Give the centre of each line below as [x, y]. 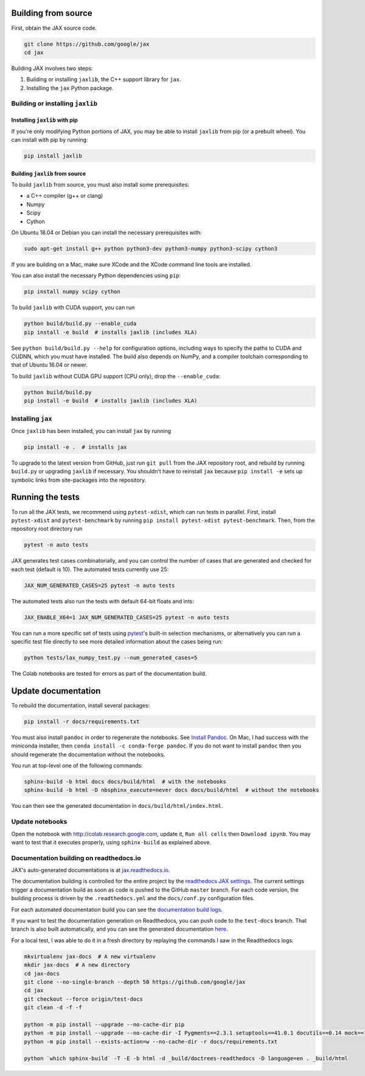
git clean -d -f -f [53, 1008]
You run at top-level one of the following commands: [77, 766]
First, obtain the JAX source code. [54, 28]
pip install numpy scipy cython [72, 292]
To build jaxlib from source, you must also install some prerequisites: [100, 184]
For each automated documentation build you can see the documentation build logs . [117, 909]
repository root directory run [47, 529]
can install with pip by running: [50, 140]
